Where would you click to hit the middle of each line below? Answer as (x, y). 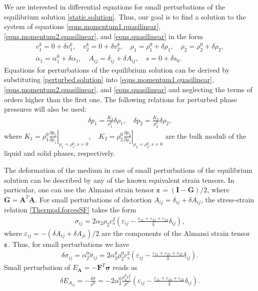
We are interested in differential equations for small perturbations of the (114, 7)
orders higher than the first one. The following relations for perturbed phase (121, 99)
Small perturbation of (37, 267)
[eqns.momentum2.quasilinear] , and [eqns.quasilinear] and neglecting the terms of (128, 89)
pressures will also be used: (45, 109)
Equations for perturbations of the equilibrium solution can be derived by (117, 69)
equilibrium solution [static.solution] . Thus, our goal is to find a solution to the (125, 16)
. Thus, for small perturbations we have (69, 244)
